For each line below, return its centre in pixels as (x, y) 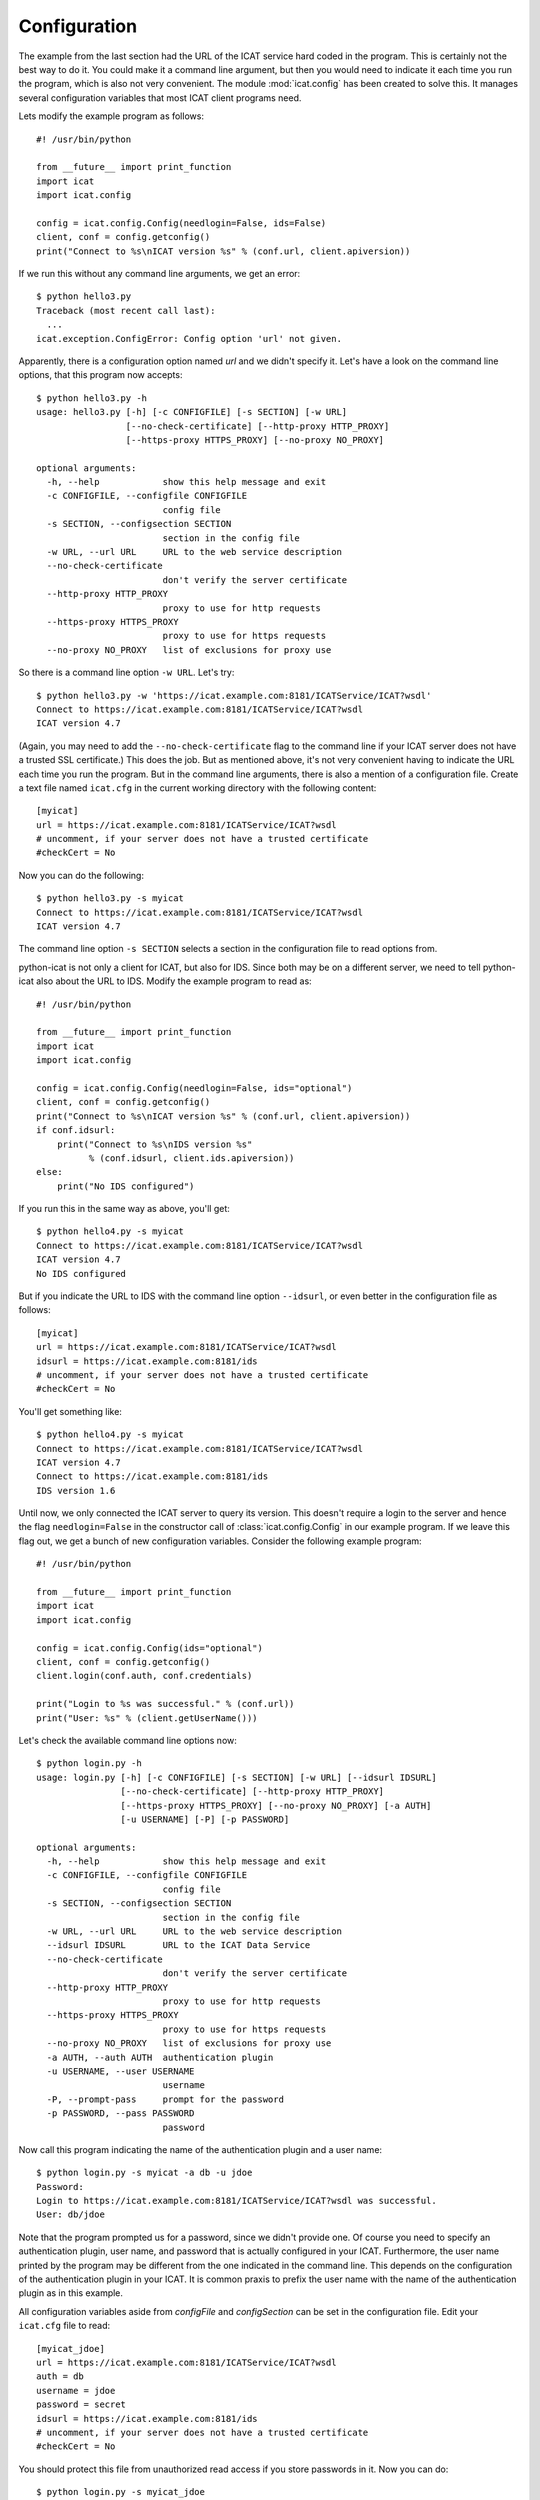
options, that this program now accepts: (100, 375)
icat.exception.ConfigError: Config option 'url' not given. (189, 338)
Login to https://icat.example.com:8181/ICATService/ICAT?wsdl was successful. (236, 2201)
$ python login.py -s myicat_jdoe (120, 2492)
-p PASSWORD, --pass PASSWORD (120, 2113)
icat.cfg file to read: (64, 2326)
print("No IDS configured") (125, 1186)
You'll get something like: (70, 1411)
